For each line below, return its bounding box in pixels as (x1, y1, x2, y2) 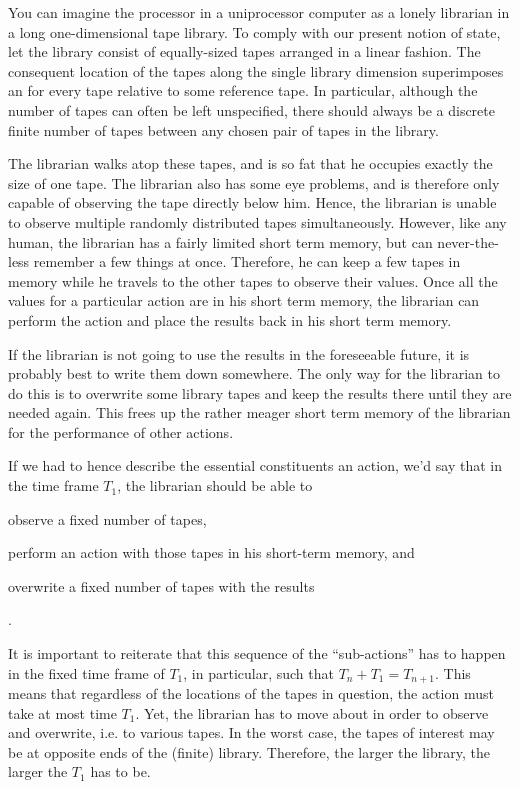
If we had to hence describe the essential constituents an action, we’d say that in (8, 455, 502, 476)
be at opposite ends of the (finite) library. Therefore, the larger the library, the (8, 741, 490, 762)
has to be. (90, 761, 151, 782)
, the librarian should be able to (117, 475, 313, 496)
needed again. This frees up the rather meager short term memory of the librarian (8, 402, 511, 423)
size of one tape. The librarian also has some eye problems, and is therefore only (8, 172, 500, 193)
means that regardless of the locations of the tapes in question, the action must (8, 683, 494, 704)
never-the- (437, 231, 499, 252)
